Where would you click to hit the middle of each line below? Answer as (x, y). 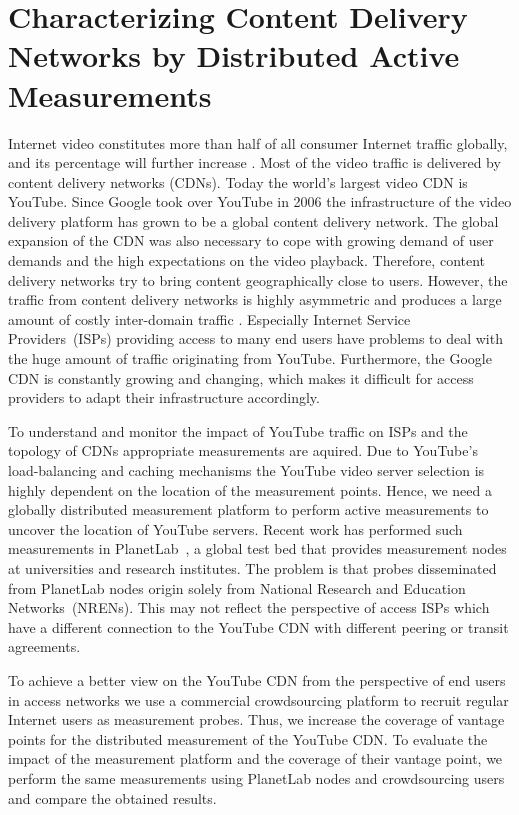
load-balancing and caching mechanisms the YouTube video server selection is (246, 470)
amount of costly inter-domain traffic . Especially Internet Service (209, 318)
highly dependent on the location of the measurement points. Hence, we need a (250, 489)
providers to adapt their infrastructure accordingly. (164, 397)
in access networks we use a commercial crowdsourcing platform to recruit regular (258, 699)
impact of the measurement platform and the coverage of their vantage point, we (255, 758)
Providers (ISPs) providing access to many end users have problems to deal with (255, 338)
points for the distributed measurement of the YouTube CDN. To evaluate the (248, 738)
